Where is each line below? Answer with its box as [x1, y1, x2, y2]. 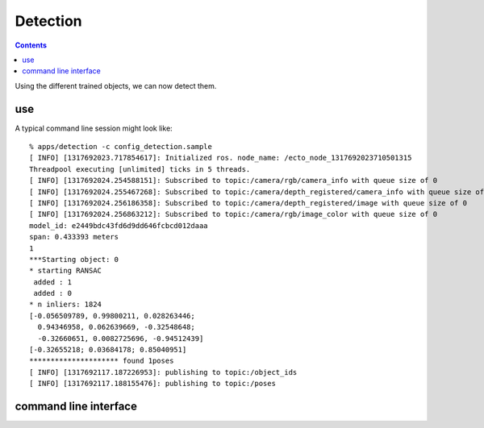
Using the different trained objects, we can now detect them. [15, 81, 217, 90]
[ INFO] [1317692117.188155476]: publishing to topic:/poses [29, 379, 276, 389]
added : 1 [33, 277, 73, 286]
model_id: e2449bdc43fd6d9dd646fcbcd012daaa [29, 221, 209, 230]
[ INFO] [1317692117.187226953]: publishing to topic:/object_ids [29, 368, 298, 376]
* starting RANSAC [29, 266, 102, 276]
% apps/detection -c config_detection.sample [29, 142, 213, 152]
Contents [15, 40, 48, 50]
